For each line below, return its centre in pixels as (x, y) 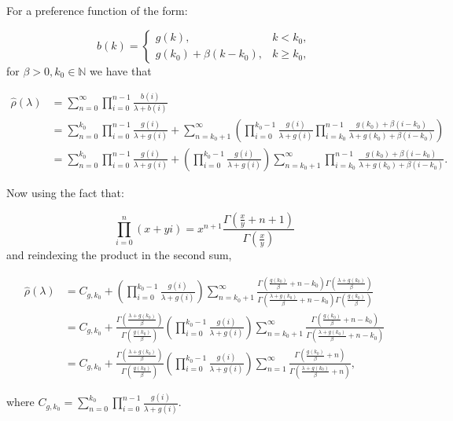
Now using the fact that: (65, 192)
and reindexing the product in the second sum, (119, 255)
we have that (121, 70)
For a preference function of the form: (97, 10)
